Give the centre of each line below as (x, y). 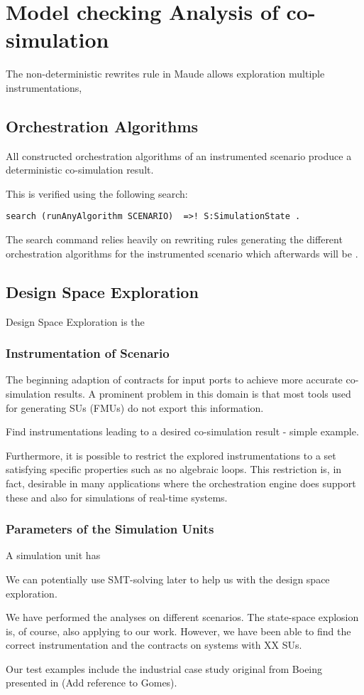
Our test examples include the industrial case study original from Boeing (164, 668)
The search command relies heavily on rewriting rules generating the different (174, 239)
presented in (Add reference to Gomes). (92, 683)
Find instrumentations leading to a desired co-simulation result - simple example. (182, 431)
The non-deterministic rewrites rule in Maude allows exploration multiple (165, 74)
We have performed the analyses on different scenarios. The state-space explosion (182, 617)
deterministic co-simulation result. (80, 170)
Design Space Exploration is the (75, 321)
